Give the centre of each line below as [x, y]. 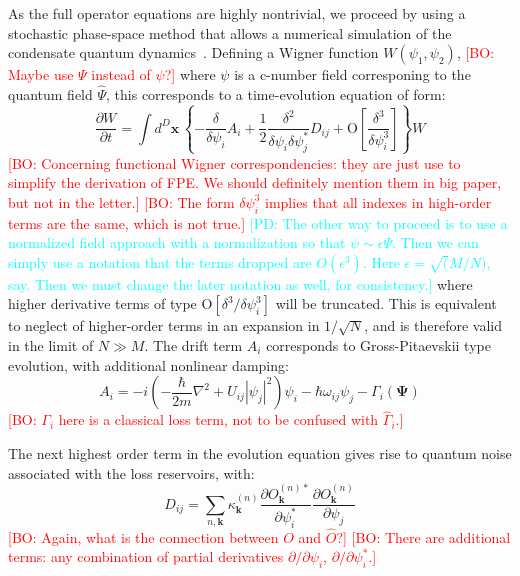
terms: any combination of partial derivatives [146, 556]
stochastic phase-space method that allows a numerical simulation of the [230, 32]
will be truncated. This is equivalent [386, 303]
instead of [121, 74]
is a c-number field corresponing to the [352, 74]
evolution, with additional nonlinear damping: [148, 364]
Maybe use [41, 74]
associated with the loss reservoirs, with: [131, 472]
